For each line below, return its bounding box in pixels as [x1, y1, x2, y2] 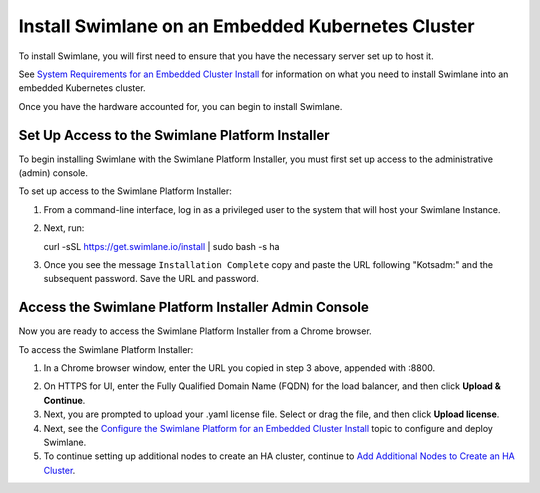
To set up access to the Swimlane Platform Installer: [18, 185, 232, 197]
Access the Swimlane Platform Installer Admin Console [18, 299, 370, 316]
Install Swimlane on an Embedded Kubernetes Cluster [18, 15, 475, 37]
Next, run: [43, 222, 85, 234]
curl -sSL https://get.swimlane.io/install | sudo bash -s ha [43, 240, 280, 252]
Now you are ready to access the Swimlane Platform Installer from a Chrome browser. [18, 325, 372, 337]
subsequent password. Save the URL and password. [43, 273, 259, 285]
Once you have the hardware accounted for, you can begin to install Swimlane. [18, 100, 343, 112]
